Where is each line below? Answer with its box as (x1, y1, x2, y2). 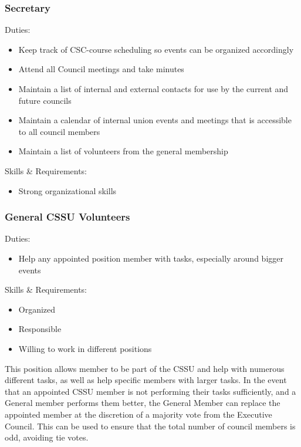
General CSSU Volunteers (5, 209, 130, 224)
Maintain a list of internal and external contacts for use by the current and (18, 83, 289, 94)
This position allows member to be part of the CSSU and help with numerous (5, 362, 285, 374)
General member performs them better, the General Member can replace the (5, 397, 280, 409)
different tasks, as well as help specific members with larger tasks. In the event (5, 374, 287, 386)
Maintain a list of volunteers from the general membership (18, 145, 228, 157)
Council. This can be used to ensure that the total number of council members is (5, 419, 296, 432)
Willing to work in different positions (18, 342, 152, 354)
